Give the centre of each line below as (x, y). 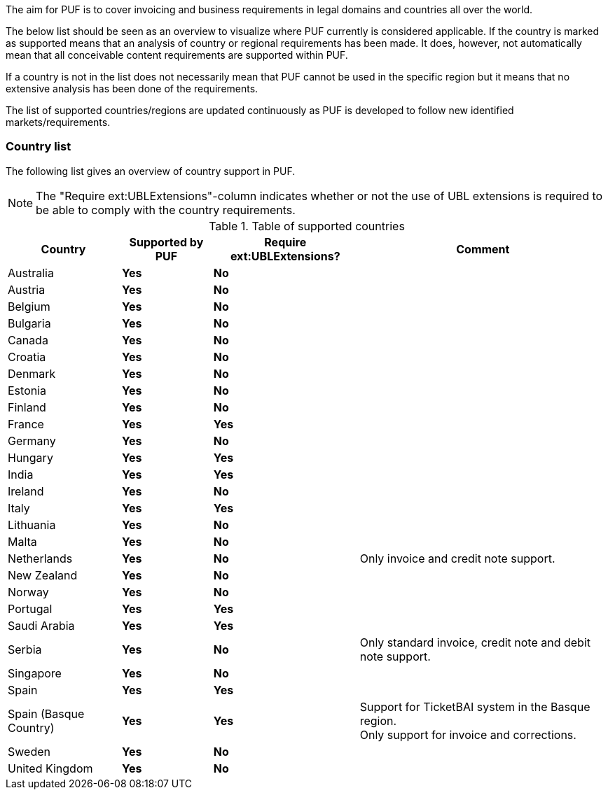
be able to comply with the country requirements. (166, 210)
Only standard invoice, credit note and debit (475, 642)
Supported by (166, 242)
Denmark (32, 373)
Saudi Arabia (41, 625)
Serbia (25, 649)
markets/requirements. (58, 122)
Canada (28, 340)
